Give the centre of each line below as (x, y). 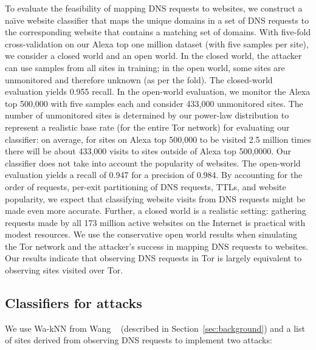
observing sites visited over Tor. (64, 270)
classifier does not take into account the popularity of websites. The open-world (153, 163)
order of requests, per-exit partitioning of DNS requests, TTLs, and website (146, 186)
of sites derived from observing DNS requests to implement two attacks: (139, 340)
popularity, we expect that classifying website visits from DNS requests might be (155, 198)
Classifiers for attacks (74, 303)
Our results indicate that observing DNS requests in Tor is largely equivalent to (153, 258)
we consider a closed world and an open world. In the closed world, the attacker (153, 56)
